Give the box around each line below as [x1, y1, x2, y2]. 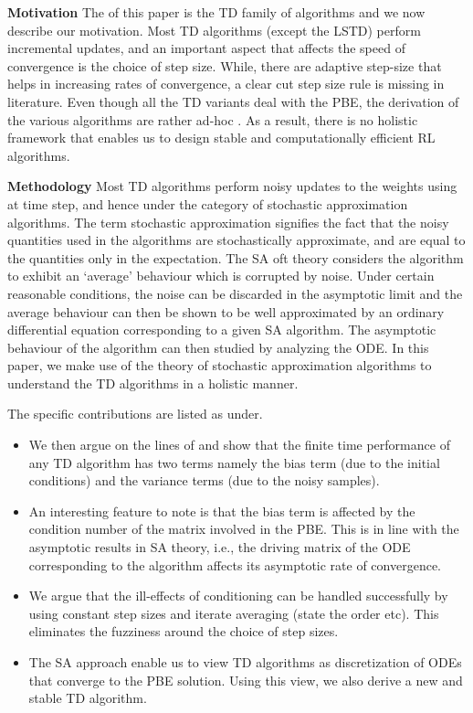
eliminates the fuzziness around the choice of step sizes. [28, 622, 339, 641]
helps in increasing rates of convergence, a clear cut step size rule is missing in [7, 74, 445, 93]
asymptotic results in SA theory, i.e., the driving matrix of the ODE [28, 537, 411, 557]
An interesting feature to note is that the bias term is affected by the [28, 501, 415, 520]
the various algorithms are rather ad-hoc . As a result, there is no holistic [7, 110, 418, 129]
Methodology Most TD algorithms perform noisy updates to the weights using [7, 176, 457, 196]
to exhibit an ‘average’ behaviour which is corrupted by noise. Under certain [7, 266, 435, 285]
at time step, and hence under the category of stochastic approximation [7, 194, 408, 213]
